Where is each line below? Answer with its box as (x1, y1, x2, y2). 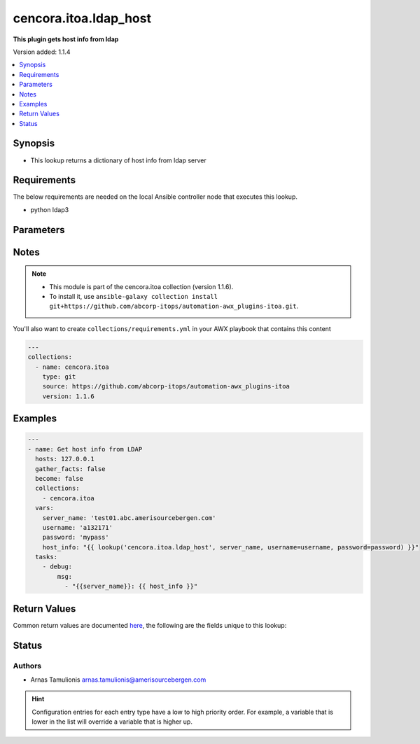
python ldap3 (30, 205, 69, 213)
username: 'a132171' (42, 524, 113, 531)
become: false (35, 475, 84, 482)
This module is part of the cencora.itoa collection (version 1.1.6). (49, 282, 234, 290)
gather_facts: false (35, 465, 106, 472)
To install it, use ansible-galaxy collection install (49, 293, 218, 301)
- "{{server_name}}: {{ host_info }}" (64, 582, 198, 591)
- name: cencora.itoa (35, 363, 110, 371)
